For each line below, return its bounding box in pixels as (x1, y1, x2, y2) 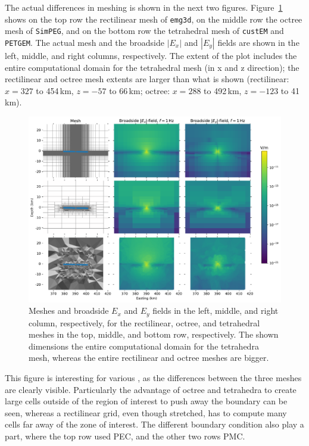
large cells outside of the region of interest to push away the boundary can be (5, 395, 288, 407)
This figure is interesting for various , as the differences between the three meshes (5, 372, 302, 384)
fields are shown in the (217, 36, 299, 48)
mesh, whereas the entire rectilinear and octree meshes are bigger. (29, 351, 269, 364)
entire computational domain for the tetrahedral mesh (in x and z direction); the (5, 61, 299, 73)
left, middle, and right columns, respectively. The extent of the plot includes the (5, 49, 297, 61)
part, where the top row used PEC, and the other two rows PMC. (5, 430, 245, 442)
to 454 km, (36, 84, 74, 96)
